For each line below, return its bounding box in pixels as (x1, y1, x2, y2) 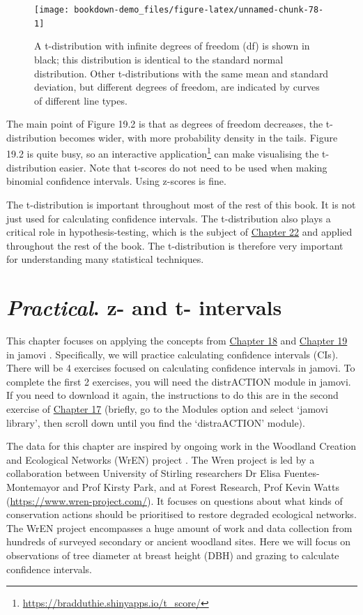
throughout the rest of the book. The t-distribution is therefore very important (6, 238, 343, 252)
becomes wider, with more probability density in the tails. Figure (59, 130, 338, 144)
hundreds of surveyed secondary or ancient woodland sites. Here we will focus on (6, 534, 351, 549)
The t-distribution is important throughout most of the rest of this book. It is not (6, 197, 356, 211)
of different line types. (34, 93, 128, 107)
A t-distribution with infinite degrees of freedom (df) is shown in (34, 38, 310, 53)
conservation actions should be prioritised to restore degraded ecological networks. (6, 507, 357, 522)
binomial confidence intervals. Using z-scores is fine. (6, 174, 226, 188)
